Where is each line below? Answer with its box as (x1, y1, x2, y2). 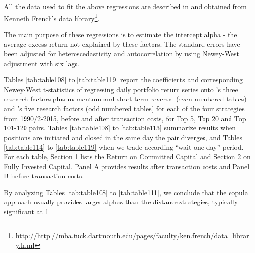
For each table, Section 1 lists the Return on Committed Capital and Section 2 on (4, 151, 251, 161)
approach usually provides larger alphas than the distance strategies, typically (4, 197, 238, 207)
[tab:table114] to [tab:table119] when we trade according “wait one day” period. (4, 142, 244, 152)
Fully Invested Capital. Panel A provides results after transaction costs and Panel (4, 161, 250, 171)
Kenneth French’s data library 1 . (4, 11, 100, 23)
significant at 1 (4, 206, 49, 216)
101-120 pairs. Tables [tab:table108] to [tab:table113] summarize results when (4, 123, 236, 133)
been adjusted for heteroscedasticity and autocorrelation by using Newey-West (4, 49, 240, 59)
